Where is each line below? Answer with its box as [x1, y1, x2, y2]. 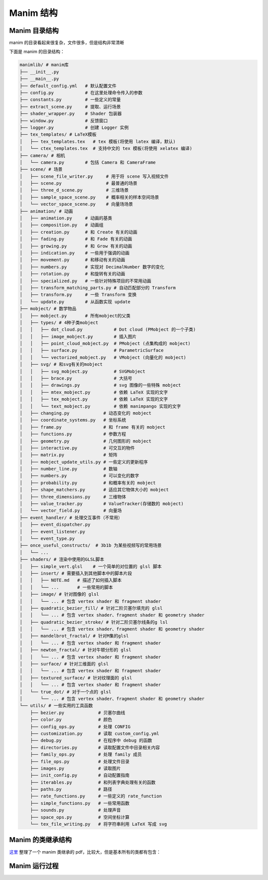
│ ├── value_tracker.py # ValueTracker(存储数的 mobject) [19, 501, 184, 507]
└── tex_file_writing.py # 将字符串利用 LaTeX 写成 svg [30, 821, 167, 827]
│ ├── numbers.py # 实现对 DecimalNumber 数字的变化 [19, 264, 165, 270]
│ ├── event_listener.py [19, 529, 85, 535]
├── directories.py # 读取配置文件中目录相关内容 [30, 745, 160, 750]
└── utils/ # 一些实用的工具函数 [19, 703, 93, 709]
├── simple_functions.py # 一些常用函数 [30, 800, 130, 806]
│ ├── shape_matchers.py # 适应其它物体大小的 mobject [19, 487, 169, 493]
